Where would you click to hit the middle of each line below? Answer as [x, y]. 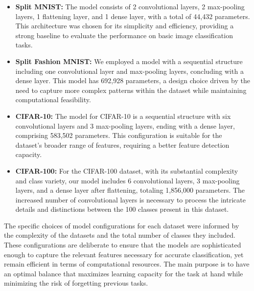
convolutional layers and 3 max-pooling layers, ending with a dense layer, [125, 125]
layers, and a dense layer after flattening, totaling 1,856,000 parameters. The [130, 190]
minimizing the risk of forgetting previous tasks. [76, 283]
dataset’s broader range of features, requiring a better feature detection [122, 145]
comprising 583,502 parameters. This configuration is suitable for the [119, 135]
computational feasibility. [53, 100]
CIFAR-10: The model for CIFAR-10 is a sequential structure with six [123, 116]
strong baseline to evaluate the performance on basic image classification [124, 35]
